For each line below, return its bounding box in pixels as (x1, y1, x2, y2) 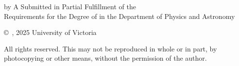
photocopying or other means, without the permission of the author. (4, 53, 207, 63)
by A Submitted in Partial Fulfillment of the (4, 1, 136, 11)
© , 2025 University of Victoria (4, 27, 97, 37)
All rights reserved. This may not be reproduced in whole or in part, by (4, 43, 217, 53)
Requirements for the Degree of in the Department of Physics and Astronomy (4, 11, 235, 21)
